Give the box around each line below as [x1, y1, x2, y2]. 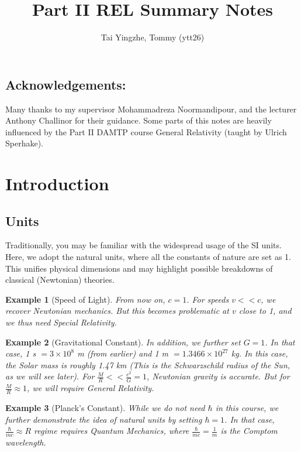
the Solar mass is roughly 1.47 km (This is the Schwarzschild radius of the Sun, [5, 358, 290, 371]
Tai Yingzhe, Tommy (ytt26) [101, 31, 205, 43]
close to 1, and [238, 304, 292, 317]
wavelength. [5, 436, 46, 448]
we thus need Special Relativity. [5, 316, 117, 328]
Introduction [5, 172, 109, 196]
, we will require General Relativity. [27, 382, 154, 394]
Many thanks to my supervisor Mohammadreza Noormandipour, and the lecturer [5, 102, 297, 115]
